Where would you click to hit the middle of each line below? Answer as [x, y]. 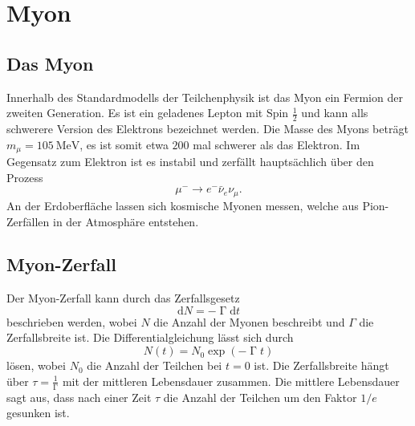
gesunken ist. [38, 413]
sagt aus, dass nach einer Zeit [79, 397]
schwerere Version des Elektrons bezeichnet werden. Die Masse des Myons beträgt [207, 128]
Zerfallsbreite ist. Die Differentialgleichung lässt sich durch [150, 337]
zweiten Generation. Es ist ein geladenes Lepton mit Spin [148, 113]
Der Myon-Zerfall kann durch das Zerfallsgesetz [123, 298]
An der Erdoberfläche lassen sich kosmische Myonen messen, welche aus [183, 205]
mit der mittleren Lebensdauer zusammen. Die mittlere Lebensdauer [231, 381]
